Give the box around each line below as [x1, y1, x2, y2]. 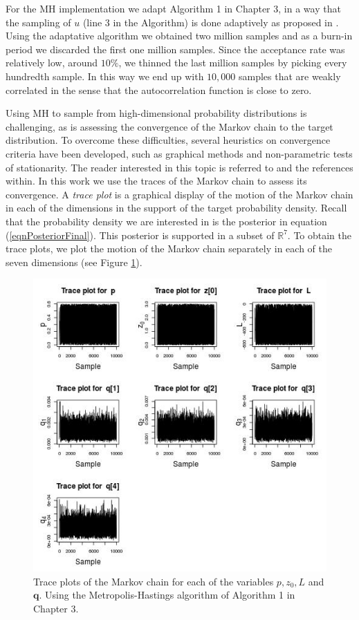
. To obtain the [287, 227, 352, 242]
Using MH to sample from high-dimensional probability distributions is [6, 106, 307, 120]
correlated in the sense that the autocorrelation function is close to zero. [6, 82, 312, 97]
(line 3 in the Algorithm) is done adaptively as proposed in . [82, 15, 339, 29]
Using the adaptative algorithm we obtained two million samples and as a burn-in [6, 28, 353, 43]
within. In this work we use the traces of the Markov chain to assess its [6, 173, 307, 188]
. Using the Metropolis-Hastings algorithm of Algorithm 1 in [39, 588, 295, 602]
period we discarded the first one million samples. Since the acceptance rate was [6, 41, 345, 56]
